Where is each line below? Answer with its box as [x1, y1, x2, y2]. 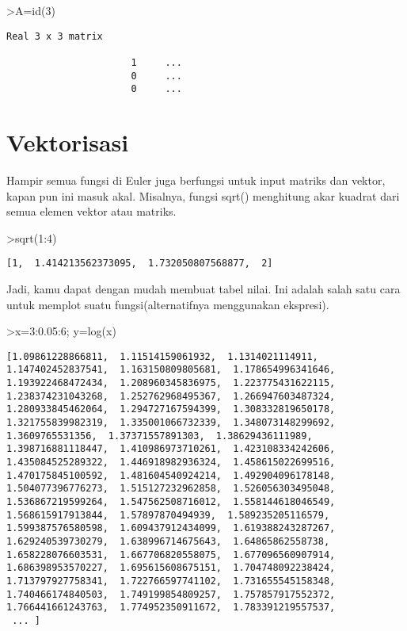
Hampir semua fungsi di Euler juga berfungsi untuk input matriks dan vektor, [6, 172, 386, 188]
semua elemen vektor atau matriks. [6, 203, 177, 220]
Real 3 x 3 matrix [6, 30, 103, 42]
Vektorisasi [6, 126, 129, 159]
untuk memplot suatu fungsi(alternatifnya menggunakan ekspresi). [6, 296, 329, 312]
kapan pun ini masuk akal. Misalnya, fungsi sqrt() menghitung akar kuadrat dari [6, 187, 400, 204]
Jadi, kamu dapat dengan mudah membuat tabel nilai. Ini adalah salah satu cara [6, 281, 401, 297]
